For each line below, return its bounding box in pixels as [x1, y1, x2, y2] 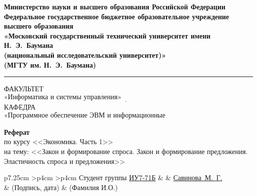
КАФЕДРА [4, 101, 36, 112]
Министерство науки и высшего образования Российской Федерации [4, 1, 226, 11]
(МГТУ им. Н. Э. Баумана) [4, 59, 96, 70]
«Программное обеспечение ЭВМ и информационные [4, 112, 166, 119]
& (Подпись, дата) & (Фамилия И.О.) [4, 182, 118, 192]
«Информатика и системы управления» [4, 93, 122, 101]
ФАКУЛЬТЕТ [4, 83, 43, 94]
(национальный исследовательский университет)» [4, 49, 166, 60]
